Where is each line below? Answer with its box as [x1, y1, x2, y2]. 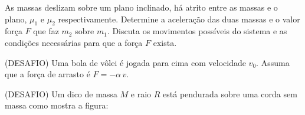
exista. [153, 36, 177, 48]
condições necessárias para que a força [5, 36, 143, 48]
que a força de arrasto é [5, 68, 90, 80]
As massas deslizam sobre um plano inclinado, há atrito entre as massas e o [5, 1, 278, 13]
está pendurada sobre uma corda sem [163, 87, 297, 100]
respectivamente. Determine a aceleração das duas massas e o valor [58, 12, 300, 25]
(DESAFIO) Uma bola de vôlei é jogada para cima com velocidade [5, 56, 246, 68]
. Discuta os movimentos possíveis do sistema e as [107, 25, 287, 37]
